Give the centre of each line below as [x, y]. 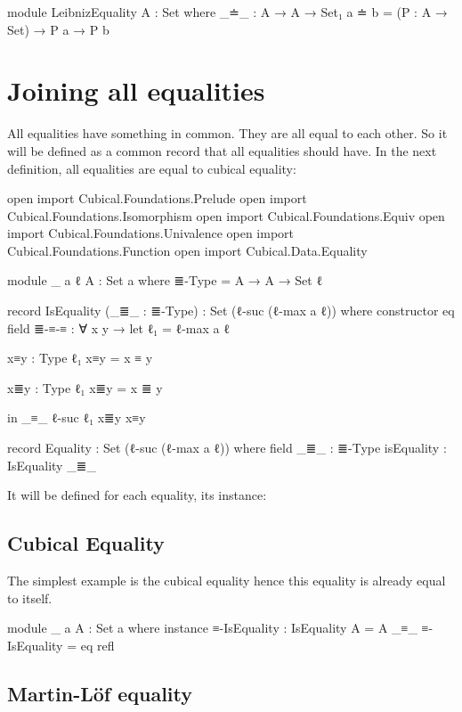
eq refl [97, 645]
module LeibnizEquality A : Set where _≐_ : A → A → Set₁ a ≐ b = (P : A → [227, 12]
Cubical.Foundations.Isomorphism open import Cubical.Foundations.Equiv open [226, 215]
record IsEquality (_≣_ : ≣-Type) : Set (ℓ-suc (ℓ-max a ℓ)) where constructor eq [231, 311]
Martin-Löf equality [100, 693]
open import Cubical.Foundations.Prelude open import [157, 198]
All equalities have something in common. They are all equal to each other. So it [227, 133]
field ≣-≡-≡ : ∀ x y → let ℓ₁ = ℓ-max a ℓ [118, 327]
